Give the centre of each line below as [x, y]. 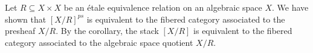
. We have [290, 7]
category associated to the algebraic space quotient [99, 42]
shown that [26, 19]
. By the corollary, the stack [107, 31]
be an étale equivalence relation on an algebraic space [163, 7]
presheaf [20, 31]
